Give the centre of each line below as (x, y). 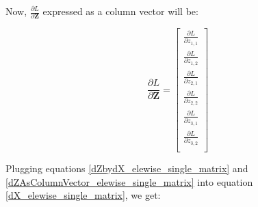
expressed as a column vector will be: (120, 11)
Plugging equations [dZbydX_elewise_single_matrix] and (127, 168)
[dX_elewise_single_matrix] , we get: (83, 195)
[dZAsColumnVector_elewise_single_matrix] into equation (129, 181)
